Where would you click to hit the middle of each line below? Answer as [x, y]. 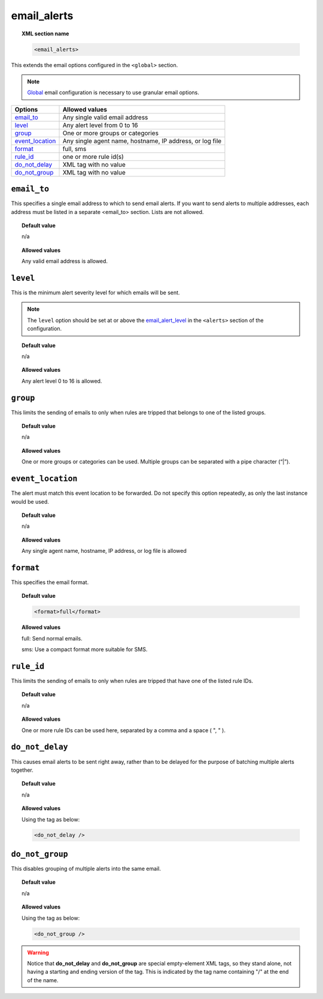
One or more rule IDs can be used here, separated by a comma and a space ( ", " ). [124, 730]
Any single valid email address [105, 117]
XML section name [45, 34]
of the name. [43, 980]
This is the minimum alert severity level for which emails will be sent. [95, 293]
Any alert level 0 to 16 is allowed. [62, 381]
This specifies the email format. [50, 582]
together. [22, 770]
